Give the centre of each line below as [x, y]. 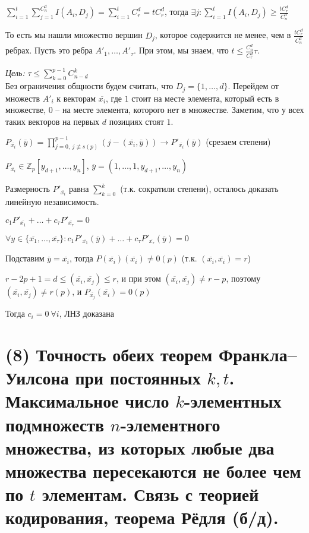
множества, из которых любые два [140, 447]
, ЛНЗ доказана [86, 313]
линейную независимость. [52, 202]
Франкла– [258, 354]
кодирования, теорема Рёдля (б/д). [142, 517]
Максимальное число [87, 401]
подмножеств [55, 424]
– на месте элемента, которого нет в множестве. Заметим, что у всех [180, 110]
